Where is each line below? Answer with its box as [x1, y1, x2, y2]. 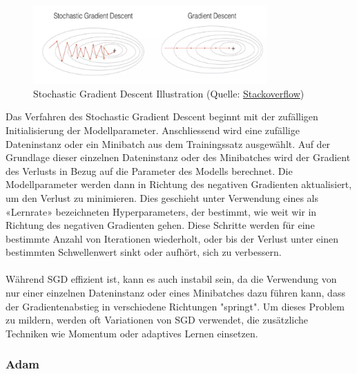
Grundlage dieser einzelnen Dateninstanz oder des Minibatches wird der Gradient [6, 150, 351, 165]
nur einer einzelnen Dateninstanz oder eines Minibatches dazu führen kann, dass [6, 286, 345, 300]
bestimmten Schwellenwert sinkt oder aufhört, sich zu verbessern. [6, 245, 282, 259]
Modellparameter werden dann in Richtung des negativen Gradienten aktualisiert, [6, 177, 352, 191]
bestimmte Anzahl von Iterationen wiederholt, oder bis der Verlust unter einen [6, 231, 338, 245]
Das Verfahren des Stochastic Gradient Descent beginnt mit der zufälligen [6, 109, 318, 124]
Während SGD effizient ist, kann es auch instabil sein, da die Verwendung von [6, 272, 337, 286]
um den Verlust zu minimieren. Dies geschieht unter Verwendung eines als [6, 190, 318, 205]
